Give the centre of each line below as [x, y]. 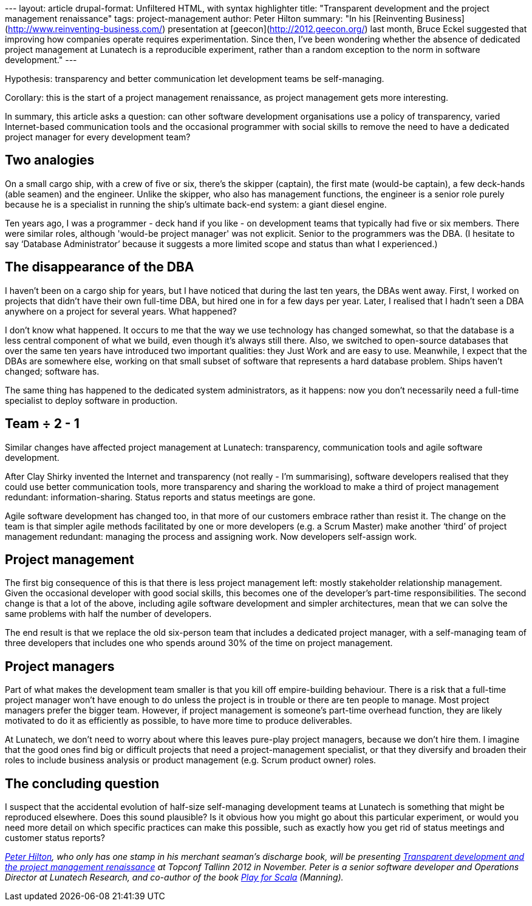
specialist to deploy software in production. [91, 400]
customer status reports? [55, 838]
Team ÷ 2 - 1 [42, 424]
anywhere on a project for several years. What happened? [121, 311]
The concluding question [82, 783]
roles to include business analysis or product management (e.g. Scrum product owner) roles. [191, 760]
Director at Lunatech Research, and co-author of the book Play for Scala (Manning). [174, 877]
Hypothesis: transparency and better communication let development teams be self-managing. [195, 79]
